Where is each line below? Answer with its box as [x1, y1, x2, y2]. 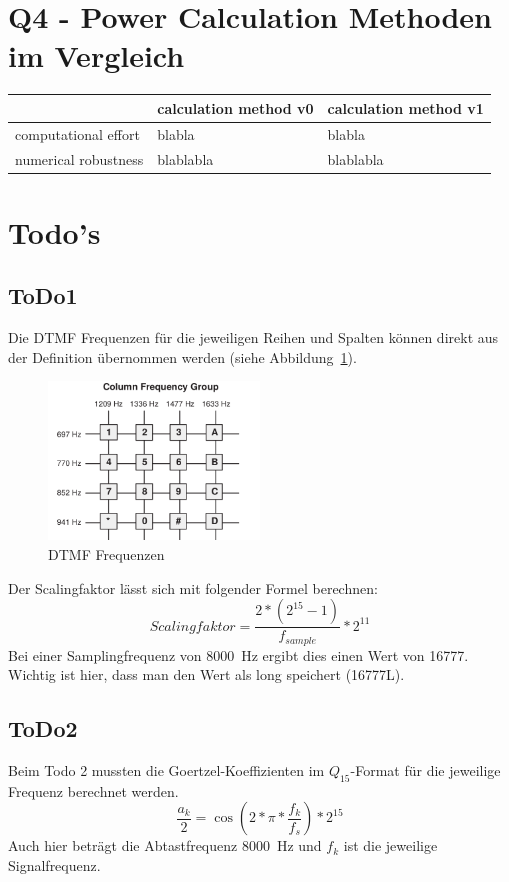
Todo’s [8, 211, 101, 252]
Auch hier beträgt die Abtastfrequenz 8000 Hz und [8, 835, 322, 856]
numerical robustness [15, 148, 144, 169]
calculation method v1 [327, 97, 484, 118]
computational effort [15, 123, 140, 144]
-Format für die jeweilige [350, 760, 501, 781]
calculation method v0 [157, 97, 314, 118]
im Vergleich [8, 35, 185, 76]
